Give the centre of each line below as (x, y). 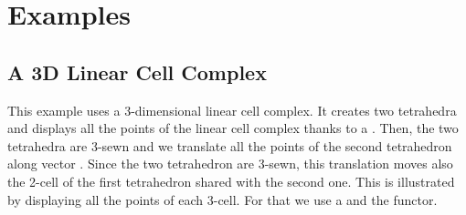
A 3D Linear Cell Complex (137, 72)
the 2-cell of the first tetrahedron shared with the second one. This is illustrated (231, 181)
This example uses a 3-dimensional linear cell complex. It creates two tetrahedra (232, 110)
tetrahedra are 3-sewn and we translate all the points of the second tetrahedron (230, 145)
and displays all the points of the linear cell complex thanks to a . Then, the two (233, 128)
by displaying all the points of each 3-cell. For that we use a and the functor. (222, 199)
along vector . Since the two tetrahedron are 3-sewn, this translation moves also (230, 164)
